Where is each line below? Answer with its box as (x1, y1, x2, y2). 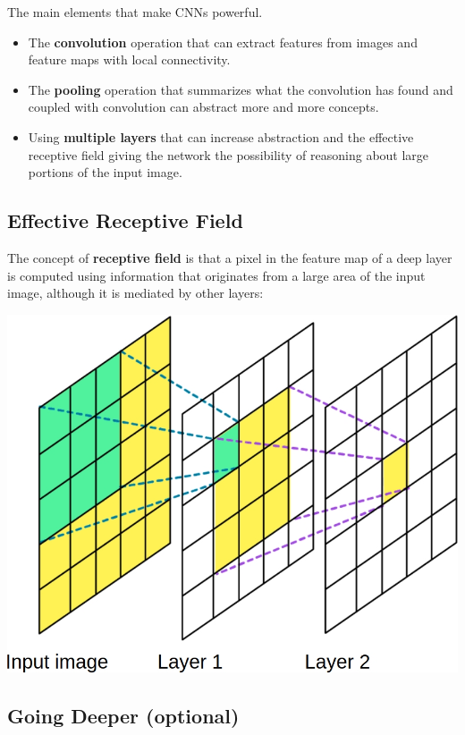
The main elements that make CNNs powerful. (7, 3, 263, 21)
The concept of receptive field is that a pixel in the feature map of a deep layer (7, 248, 452, 266)
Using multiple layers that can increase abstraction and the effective (28, 127, 414, 146)
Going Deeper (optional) (7, 701, 240, 729)
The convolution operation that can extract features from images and (28, 32, 418, 51)
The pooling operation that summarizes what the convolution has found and (28, 80, 453, 98)
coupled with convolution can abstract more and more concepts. (28, 97, 379, 116)
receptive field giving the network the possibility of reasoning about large (28, 145, 429, 164)
